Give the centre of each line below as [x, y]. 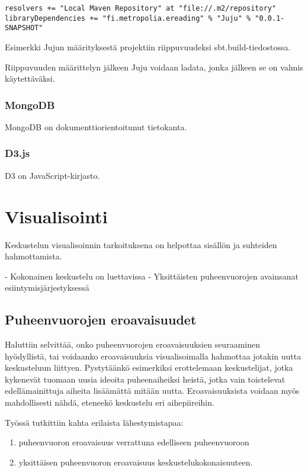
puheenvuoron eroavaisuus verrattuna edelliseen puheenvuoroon [134, 442]
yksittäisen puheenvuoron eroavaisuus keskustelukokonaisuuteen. [136, 462]
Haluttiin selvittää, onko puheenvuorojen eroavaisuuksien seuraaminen [132, 344]
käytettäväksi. [30, 78]
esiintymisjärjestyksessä [47, 288]
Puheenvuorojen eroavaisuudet [101, 320]
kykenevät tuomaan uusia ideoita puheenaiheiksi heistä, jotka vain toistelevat [145, 379]
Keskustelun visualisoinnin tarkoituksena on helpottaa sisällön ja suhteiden [141, 244]
